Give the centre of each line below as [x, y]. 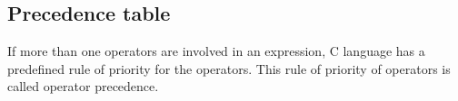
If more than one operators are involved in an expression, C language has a [216, 51]
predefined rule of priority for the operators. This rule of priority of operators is [229, 68]
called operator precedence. [83, 86]
